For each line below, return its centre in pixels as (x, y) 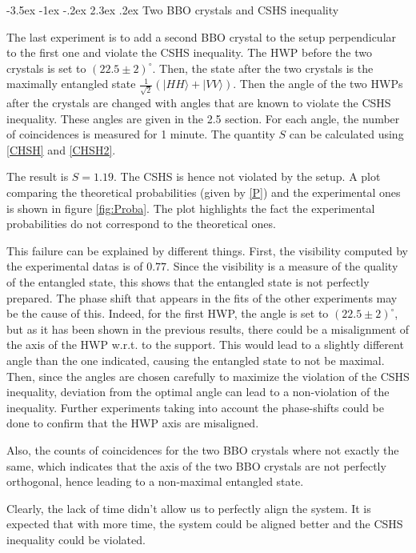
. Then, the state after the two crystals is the (263, 68)
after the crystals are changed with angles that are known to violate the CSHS (199, 103)
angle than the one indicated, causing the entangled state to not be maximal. (196, 360)
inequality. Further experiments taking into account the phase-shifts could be (195, 407)
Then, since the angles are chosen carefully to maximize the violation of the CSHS (208, 376)
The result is (38, 176)
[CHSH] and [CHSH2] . (61, 149)
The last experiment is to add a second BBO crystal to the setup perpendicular (202, 36)
